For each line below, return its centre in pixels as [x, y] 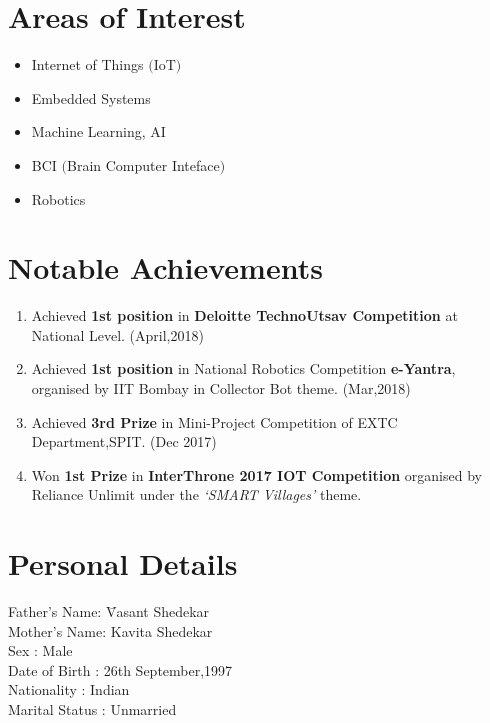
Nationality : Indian [69, 689]
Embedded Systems [91, 97]
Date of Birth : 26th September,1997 [120, 669]
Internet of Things [87, 64]
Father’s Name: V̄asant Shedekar [109, 611]
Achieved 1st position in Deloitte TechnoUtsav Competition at [244, 315]
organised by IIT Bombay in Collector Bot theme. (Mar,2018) [221, 388]
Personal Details [123, 563]
